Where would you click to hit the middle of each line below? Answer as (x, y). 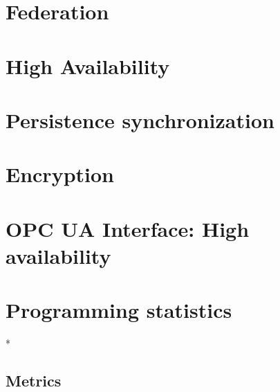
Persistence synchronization (140, 119)
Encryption (60, 174)
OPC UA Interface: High (128, 228)
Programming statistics (119, 310)
